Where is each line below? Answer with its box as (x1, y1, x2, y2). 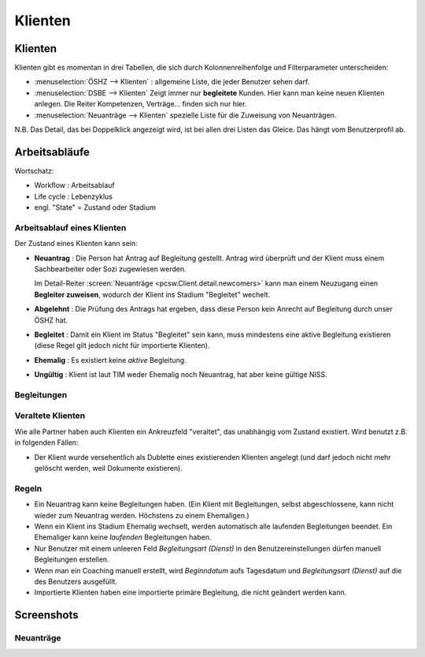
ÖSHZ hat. (34, 315, 68, 325)
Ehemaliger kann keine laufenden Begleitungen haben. (34, 532, 212, 542)
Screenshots (14, 608, 79, 622)
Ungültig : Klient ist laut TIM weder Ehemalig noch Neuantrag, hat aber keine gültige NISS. (34, 370, 328, 379)
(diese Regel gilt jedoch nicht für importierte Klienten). (34, 341, 210, 350)
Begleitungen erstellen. (34, 554, 109, 564)
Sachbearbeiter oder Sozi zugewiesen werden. (34, 264, 187, 274)
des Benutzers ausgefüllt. (34, 577, 118, 586)
